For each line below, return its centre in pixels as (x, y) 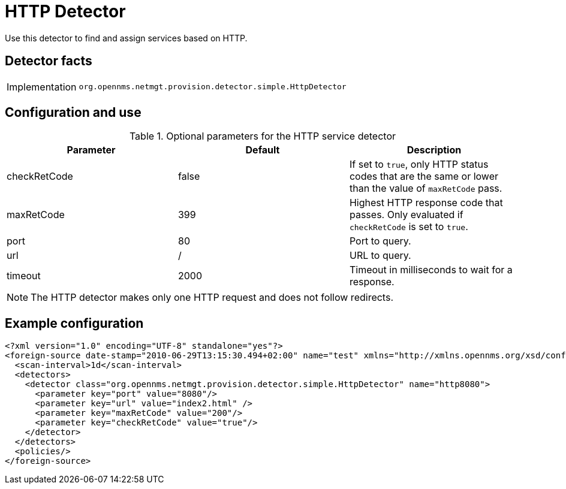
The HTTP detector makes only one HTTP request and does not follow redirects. (212, 298)
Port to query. (380, 241)
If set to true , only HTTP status (419, 164)
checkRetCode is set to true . (409, 227)
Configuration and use (73, 113)
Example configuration (74, 323)
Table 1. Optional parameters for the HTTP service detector (263, 136)
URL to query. (380, 256)
